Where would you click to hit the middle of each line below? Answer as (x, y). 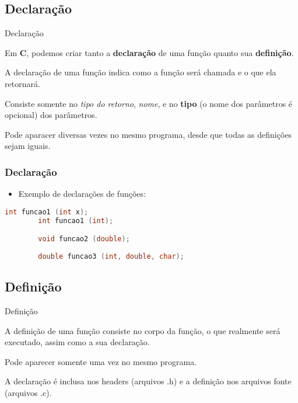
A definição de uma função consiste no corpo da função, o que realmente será (143, 330)
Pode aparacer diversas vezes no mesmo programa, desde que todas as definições (148, 134)
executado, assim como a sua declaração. (77, 342)
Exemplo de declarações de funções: (82, 194)
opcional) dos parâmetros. (51, 115)
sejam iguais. (28, 146)
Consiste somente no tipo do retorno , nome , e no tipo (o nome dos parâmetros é (149, 103)
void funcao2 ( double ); (84, 239)
